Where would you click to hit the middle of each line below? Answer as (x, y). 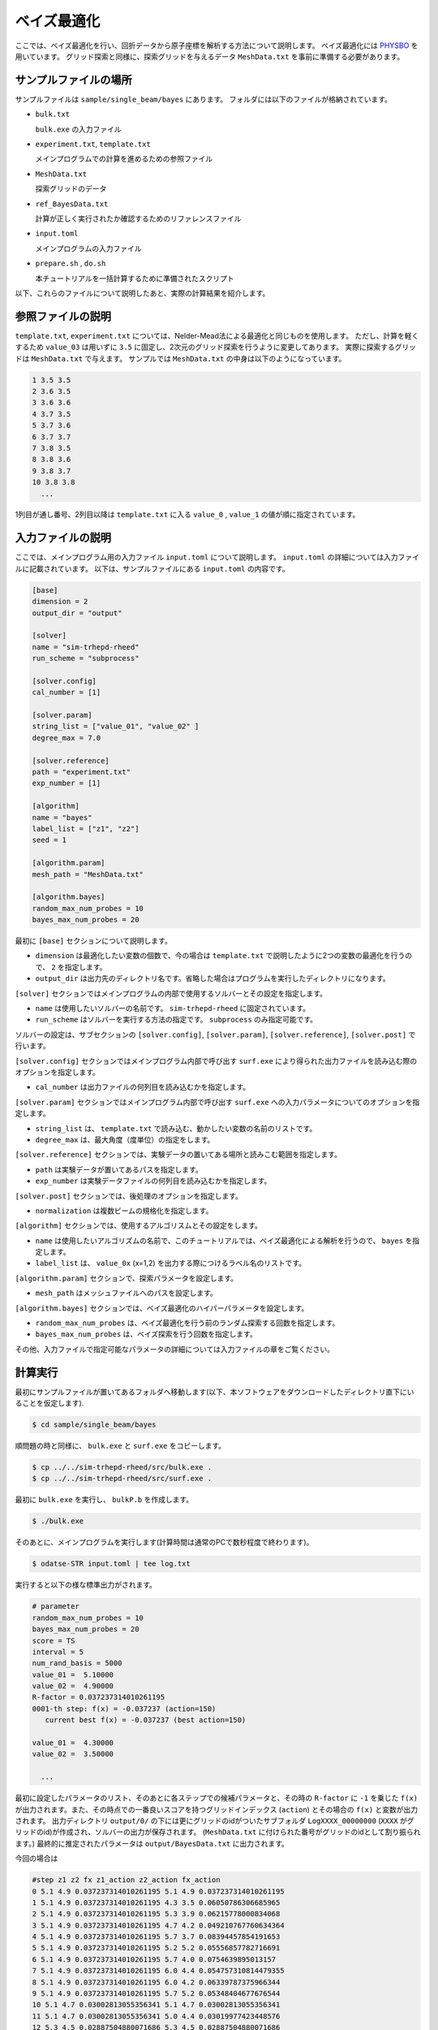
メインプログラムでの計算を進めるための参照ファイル (124, 159)
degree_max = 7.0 (67, 738)
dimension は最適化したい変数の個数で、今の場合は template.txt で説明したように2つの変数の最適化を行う (220, 956)
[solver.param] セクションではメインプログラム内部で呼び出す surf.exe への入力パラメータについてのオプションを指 (217, 1102)
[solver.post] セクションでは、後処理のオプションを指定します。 (129, 1196)
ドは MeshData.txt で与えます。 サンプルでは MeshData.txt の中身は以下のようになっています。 (180, 358)
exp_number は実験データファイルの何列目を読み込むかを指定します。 (153, 1181)
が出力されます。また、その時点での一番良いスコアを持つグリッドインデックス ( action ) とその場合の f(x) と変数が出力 (217, 1809)
